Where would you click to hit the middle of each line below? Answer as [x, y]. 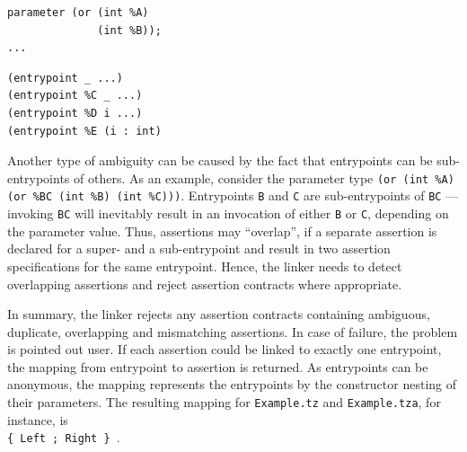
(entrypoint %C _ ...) [75, 96]
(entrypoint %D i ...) [75, 113]
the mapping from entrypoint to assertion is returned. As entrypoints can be [218, 366]
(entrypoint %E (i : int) [84, 131]
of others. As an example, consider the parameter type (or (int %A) [264, 177]
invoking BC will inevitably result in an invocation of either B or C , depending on [228, 213]
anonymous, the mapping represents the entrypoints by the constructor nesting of [232, 384]
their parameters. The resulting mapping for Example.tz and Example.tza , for [224, 402]
